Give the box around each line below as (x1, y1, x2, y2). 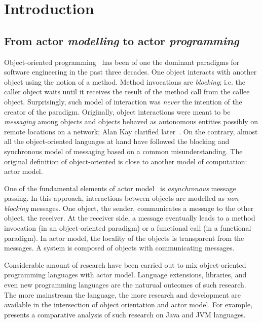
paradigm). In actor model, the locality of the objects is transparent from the (4, 232, 244, 243)
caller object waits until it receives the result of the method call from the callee (4, 86, 250, 97)
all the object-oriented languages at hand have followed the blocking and (4, 136, 230, 147)
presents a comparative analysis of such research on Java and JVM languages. (4, 309, 246, 319)
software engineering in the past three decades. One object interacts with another (4, 66, 257, 77)
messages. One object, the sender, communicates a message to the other (30, 202, 254, 213)
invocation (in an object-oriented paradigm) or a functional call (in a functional (4, 223, 251, 233)
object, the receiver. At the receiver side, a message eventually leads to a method (4, 212, 255, 223)
